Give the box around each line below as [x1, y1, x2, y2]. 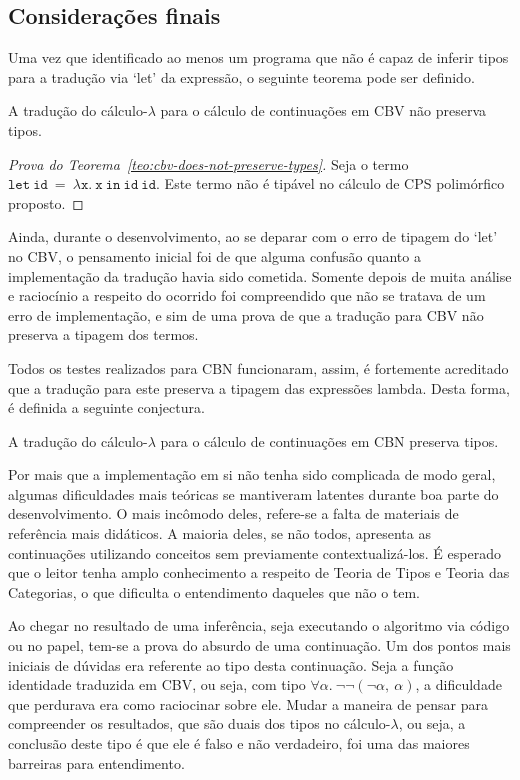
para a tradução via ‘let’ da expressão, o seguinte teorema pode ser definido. [8, 66, 475, 87]
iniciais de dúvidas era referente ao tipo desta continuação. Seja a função [8, 654, 454, 675]
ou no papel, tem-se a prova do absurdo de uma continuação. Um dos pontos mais [8, 635, 511, 656]
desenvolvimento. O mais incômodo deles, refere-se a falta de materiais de [8, 503, 459, 524]
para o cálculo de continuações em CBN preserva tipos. [160, 430, 499, 451]
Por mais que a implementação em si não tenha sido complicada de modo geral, [8, 464, 496, 485]
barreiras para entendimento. [8, 752, 185, 773]
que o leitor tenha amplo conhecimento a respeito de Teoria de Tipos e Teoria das [8, 562, 510, 583]
